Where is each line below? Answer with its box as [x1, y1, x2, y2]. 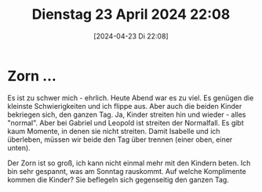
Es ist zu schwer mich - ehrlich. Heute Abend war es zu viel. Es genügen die [7, 92, 254, 103]
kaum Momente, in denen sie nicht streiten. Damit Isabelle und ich [7, 126, 220, 136]
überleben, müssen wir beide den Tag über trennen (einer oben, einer [7, 135, 233, 144]
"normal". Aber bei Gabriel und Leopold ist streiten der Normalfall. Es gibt [7, 118, 244, 127]
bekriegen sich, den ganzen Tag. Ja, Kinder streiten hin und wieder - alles [7, 110, 246, 119]
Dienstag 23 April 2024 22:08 [31, 5, 231, 24]
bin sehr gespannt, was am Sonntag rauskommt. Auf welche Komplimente [7, 166, 246, 176]
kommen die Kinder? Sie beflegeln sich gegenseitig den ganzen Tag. [7, 175, 229, 184]
